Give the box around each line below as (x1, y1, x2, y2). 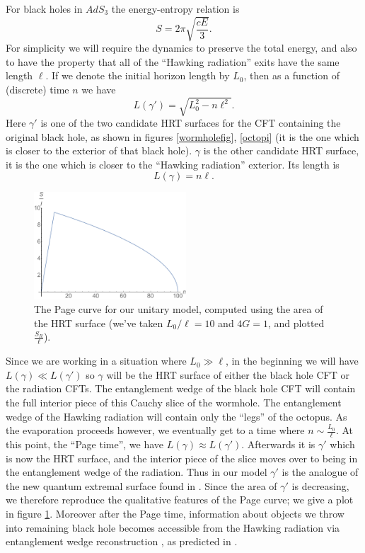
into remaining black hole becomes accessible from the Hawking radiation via (6, 520, 340, 535)
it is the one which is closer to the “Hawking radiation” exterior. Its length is (6, 156, 340, 171)
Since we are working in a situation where (6, 353, 187, 368)
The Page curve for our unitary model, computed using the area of (34, 302, 323, 317)
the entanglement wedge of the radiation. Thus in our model (6, 464, 267, 479)
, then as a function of (243, 68, 340, 83)
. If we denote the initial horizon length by (45, 68, 230, 83)
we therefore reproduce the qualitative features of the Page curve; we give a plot (6, 492, 354, 507)
